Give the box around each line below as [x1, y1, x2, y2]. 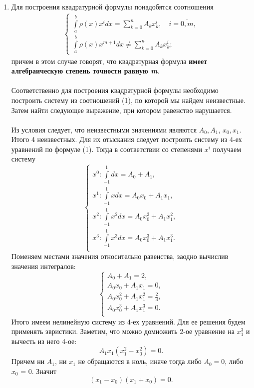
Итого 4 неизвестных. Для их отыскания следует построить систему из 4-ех [11, 134, 242, 144]
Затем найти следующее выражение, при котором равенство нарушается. [11, 104, 232, 115]
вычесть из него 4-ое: [11, 335, 77, 346]
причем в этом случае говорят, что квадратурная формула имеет [11, 55, 208, 66]
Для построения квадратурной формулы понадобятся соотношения [11, 1, 214, 11]
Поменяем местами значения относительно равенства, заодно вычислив [11, 251, 229, 261]
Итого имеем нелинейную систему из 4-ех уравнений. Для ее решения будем [11, 316, 246, 326]
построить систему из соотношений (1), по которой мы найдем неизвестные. [11, 94, 246, 105]
